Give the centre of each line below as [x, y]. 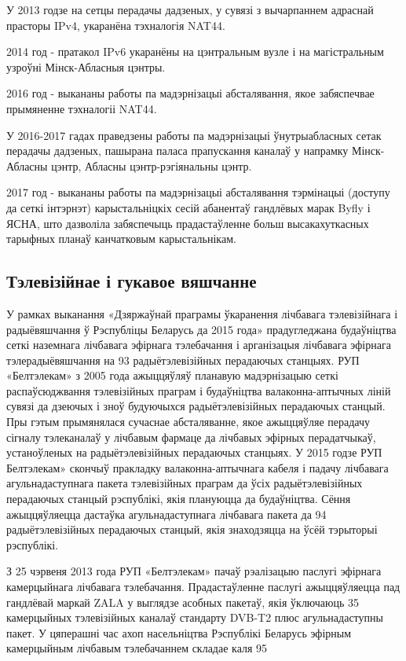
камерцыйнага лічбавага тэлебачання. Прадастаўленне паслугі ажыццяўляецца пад [203, 587]
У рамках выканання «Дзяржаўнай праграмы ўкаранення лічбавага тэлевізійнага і [202, 313]
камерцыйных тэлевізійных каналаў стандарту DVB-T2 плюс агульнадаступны [195, 617]
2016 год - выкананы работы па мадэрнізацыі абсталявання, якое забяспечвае [190, 93]
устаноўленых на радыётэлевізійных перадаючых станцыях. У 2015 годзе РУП [194, 452]
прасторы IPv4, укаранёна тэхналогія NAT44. [116, 25]
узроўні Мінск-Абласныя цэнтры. [86, 66]
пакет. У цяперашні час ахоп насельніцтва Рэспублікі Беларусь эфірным [179, 632]
